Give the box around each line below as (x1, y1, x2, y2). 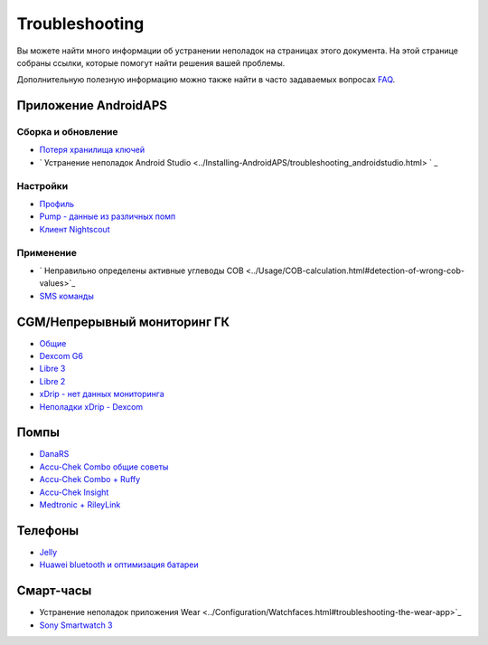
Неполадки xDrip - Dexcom (39, 401, 144, 412)
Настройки (16, 179, 69, 192)
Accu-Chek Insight (39, 487, 109, 498)
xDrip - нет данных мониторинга (39, 389, 164, 400)
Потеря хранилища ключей (39, 145, 145, 156)
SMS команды (39, 290, 94, 301)
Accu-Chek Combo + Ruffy (39, 474, 141, 485)
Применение (16, 246, 77, 259)
